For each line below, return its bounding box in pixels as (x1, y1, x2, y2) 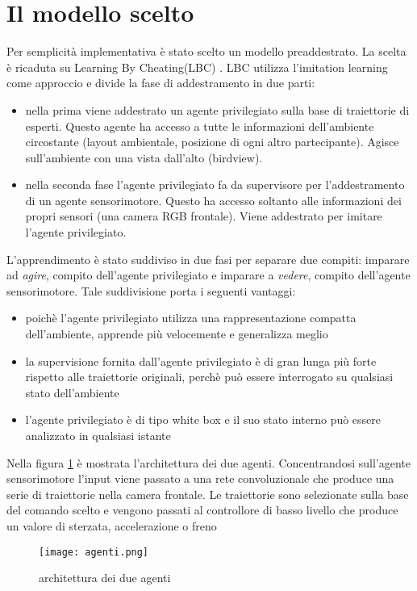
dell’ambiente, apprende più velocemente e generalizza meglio (25, 325, 328, 342)
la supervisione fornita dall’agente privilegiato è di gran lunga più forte (25, 352, 377, 369)
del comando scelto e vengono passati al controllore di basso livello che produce (6, 501, 398, 518)
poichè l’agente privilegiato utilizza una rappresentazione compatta (25, 309, 357, 326)
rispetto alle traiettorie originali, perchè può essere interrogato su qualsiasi (25, 368, 394, 385)
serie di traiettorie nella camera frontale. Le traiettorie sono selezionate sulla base (6, 485, 409, 502)
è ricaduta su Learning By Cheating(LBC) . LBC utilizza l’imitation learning (6, 58, 388, 75)
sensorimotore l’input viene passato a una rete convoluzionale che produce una (6, 470, 394, 487)
